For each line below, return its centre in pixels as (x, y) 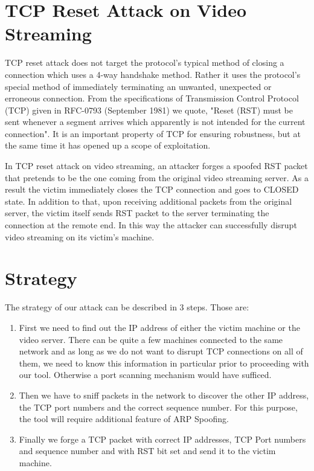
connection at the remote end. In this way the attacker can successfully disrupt (151, 225)
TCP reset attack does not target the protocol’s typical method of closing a (145, 62)
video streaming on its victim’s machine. (80, 236)
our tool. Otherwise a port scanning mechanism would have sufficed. (145, 375)
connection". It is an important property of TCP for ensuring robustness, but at (153, 133)
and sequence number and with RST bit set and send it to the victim (147, 451)
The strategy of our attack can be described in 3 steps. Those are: (127, 307)
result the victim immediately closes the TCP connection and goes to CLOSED (152, 189)
